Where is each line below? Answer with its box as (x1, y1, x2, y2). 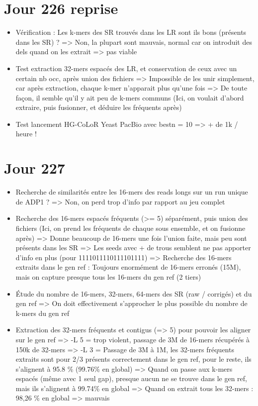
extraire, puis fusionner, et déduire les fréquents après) (15, 102, 182, 112)
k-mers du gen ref (15, 307, 70, 318)
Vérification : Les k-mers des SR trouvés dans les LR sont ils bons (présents (15, 27, 247, 37)
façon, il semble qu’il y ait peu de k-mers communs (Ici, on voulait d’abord (15, 92, 244, 102)
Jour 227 (4, 158, 65, 178)
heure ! (15, 128, 37, 139)
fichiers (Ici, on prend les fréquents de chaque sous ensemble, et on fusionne (15, 222, 246, 233)
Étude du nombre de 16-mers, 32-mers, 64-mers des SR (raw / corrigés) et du (15, 288, 252, 299)
